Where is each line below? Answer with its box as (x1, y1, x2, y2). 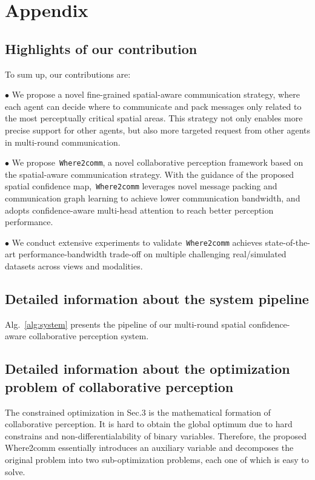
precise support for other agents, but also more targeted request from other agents (5, 123, 311, 136)
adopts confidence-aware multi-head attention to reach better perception (5, 203, 274, 216)
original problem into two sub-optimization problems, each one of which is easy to (5, 453, 309, 466)
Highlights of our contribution (5, 39, 197, 58)
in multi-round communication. (5, 135, 121, 148)
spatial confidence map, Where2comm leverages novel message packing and (5, 180, 277, 192)
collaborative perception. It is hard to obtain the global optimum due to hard (5, 417, 293, 430)
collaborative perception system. (28, 330, 149, 342)
